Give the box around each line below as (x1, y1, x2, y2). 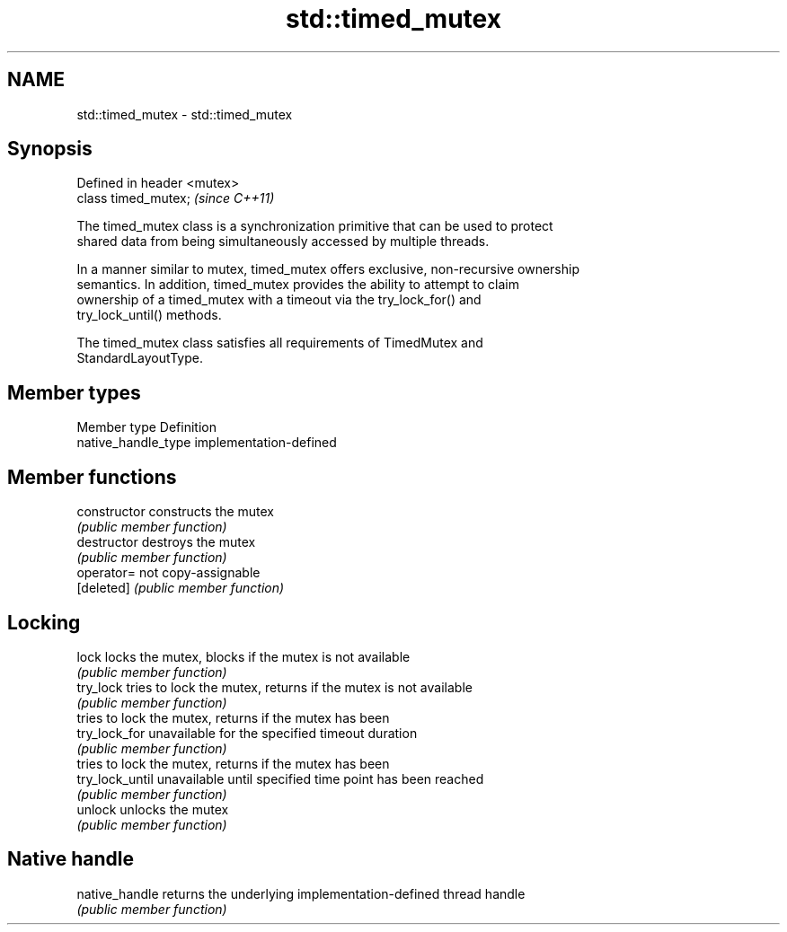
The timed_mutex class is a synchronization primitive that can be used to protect (76, 218, 553, 234)
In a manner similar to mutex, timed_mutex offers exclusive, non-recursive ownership (76, 261, 579, 277)
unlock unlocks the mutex (76, 801, 229, 817)
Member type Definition (76, 419, 217, 435)
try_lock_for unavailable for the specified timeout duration (76, 725, 418, 741)
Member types (7, 381, 141, 404)
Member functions (7, 465, 177, 488)
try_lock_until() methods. (76, 307, 222, 323)
